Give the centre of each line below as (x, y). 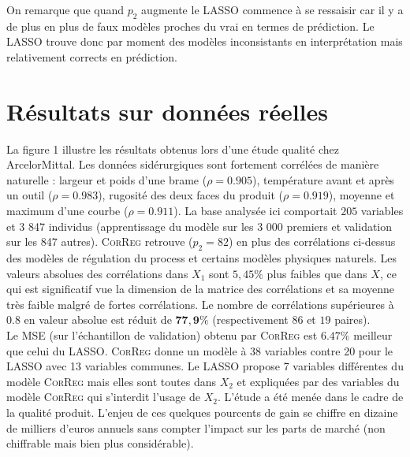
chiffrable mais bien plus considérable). (100, 443)
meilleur (373, 335)
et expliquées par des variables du (318, 381)
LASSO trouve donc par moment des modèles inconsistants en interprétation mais (205, 41)
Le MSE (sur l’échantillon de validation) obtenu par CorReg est (162, 335)
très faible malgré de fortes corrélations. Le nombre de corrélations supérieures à (200, 304)
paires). (352, 320)
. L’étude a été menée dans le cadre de (310, 397)
